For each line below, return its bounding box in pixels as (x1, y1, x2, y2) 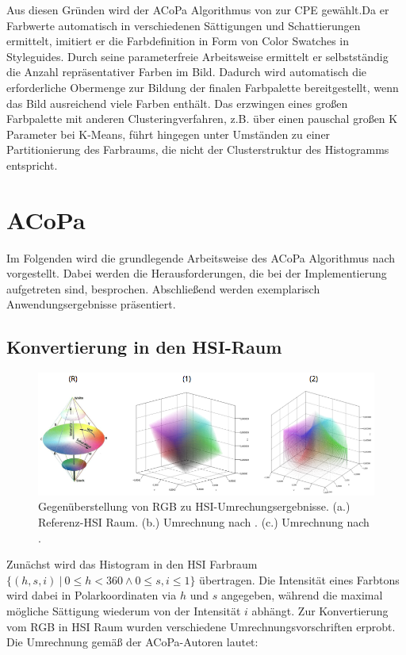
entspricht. (6, 156, 58, 173)
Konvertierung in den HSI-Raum (6, 335, 282, 359)
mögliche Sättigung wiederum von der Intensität (6, 603, 241, 619)
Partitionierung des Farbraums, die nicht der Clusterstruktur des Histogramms (6, 141, 389, 158)
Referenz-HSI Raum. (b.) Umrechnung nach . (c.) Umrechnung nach (38, 514, 370, 531)
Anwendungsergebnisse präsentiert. (6, 296, 176, 312)
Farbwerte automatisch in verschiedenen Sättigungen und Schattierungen (6, 17, 361, 33)
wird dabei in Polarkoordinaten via (6, 587, 177, 603)
